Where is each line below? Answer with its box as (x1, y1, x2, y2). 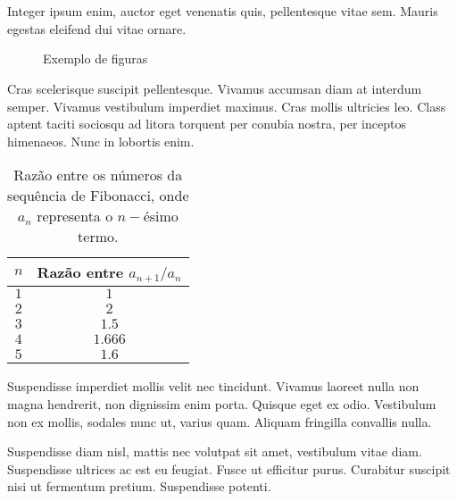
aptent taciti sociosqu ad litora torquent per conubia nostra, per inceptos (7, 114, 406, 133)
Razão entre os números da (13, 164, 183, 186)
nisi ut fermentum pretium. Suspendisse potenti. (7, 477, 271, 496)
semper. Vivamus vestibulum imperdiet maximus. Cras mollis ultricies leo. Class (7, 96, 446, 115)
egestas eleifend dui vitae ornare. (7, 19, 187, 38)
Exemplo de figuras (43, 49, 148, 68)
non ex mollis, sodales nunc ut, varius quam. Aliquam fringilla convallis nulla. (7, 412, 432, 430)
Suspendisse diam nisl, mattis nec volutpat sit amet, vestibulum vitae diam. (7, 442, 422, 461)
